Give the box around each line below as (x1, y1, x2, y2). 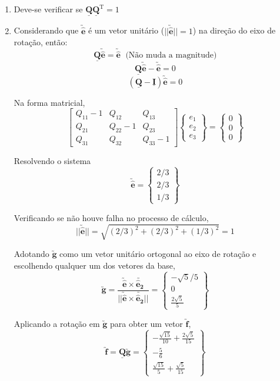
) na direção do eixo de (192, 24, 276, 36)
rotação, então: (14, 36, 68, 48)
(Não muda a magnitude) (125, 51, 217, 60)
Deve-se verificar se (14, 3, 83, 15)
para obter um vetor (110, 317, 183, 329)
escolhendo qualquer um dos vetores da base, (14, 259, 175, 271)
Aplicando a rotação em (14, 317, 100, 329)
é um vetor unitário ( (88, 24, 165, 36)
